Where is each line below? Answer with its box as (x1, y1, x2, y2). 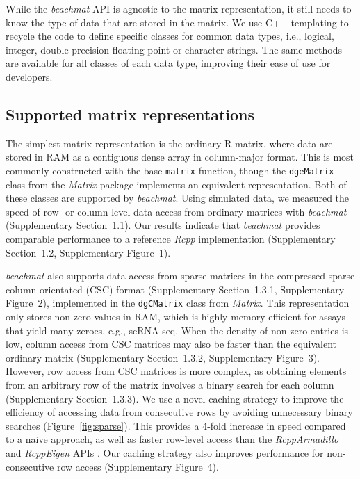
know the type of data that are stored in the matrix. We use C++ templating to (6, 15, 349, 29)
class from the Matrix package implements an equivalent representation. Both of (6, 177, 347, 191)
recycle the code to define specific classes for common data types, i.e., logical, (6, 29, 334, 43)
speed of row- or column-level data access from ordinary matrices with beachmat (6, 204, 347, 218)
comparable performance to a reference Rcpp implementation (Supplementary (6, 231, 336, 245)
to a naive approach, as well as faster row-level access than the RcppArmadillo (6, 432, 339, 446)
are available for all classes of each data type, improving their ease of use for (6, 56, 331, 70)
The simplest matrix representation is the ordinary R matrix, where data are (6, 136, 333, 150)
